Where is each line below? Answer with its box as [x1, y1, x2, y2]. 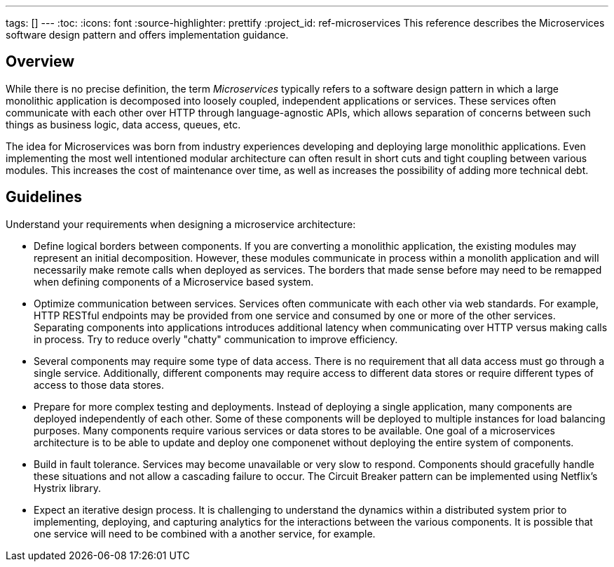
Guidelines [6, 188, 82, 206]
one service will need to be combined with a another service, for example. [34, 527, 376, 540]
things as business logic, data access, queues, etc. [6, 118, 241, 131]
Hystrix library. [34, 481, 101, 494]
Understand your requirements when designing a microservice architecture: [6, 218, 356, 230]
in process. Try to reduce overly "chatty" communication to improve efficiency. [34, 333, 398, 345]
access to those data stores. [34, 378, 164, 391]
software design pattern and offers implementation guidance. [6, 29, 289, 41]
